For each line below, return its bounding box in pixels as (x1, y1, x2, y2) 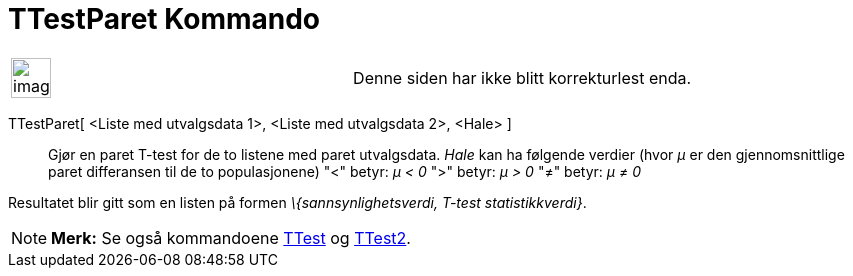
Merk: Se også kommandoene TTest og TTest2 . (51, 227, 411, 248)
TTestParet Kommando (8, 2, 321, 36)
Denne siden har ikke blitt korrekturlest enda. (353, 67, 692, 88)
